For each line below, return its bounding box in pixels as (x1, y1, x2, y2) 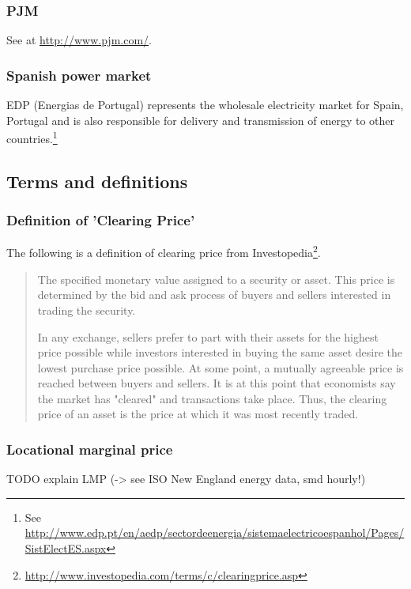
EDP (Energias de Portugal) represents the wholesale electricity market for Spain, (6, 96, 404, 113)
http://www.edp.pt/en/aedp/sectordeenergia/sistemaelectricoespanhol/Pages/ (25, 524, 405, 541)
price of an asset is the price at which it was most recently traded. (37, 406, 359, 422)
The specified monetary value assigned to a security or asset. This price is (37, 270, 395, 287)
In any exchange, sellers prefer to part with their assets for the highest (37, 328, 379, 345)
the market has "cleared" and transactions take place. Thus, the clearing (37, 390, 387, 406)
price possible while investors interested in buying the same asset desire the (37, 344, 403, 361)
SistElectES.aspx (25, 540, 107, 557)
